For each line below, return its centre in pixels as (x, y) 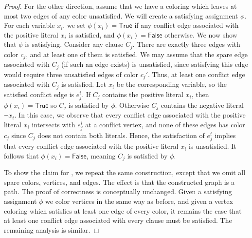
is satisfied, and (92, 34)
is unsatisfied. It (212, 146)
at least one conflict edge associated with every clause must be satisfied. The (118, 220)
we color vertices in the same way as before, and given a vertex (139, 201)
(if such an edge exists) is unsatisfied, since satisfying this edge (155, 64)
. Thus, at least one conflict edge (197, 74)
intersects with (54, 124)
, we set (74, 25)
